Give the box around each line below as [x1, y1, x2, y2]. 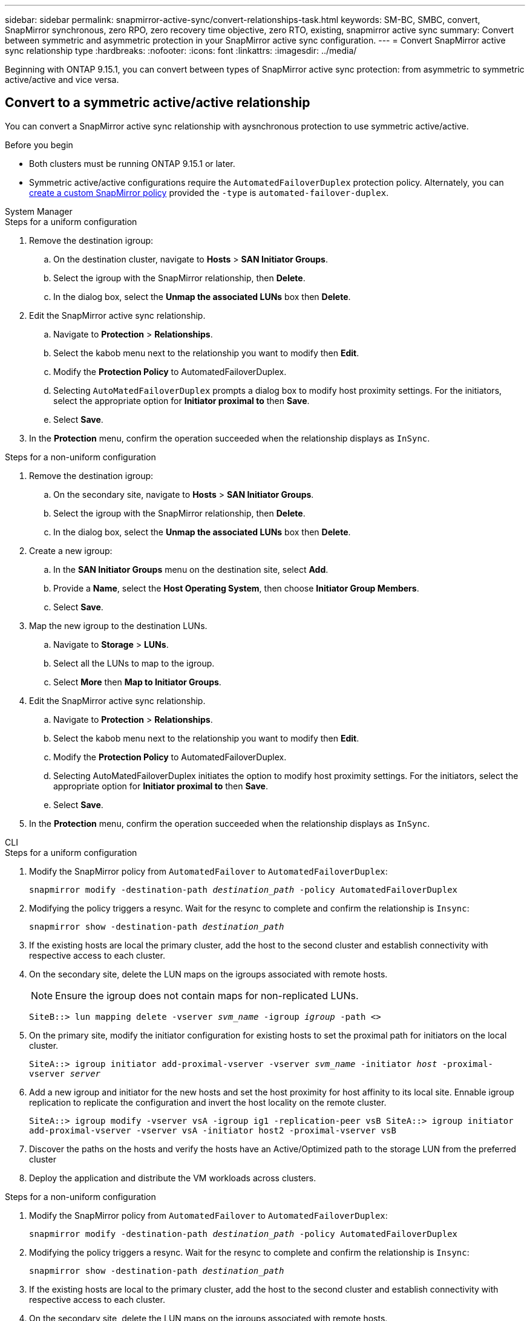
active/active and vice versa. [5, 74, 119, 85]
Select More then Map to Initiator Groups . [53, 676, 221, 687]
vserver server [29, 1068, 101, 1078]
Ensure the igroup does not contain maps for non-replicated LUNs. [55, 989, 359, 1002]
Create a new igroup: [29, 545, 113, 556]
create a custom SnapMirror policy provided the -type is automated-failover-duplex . [29, 187, 389, 198]
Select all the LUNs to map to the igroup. [53, 657, 215, 668]
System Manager [5, 206, 73, 217]
